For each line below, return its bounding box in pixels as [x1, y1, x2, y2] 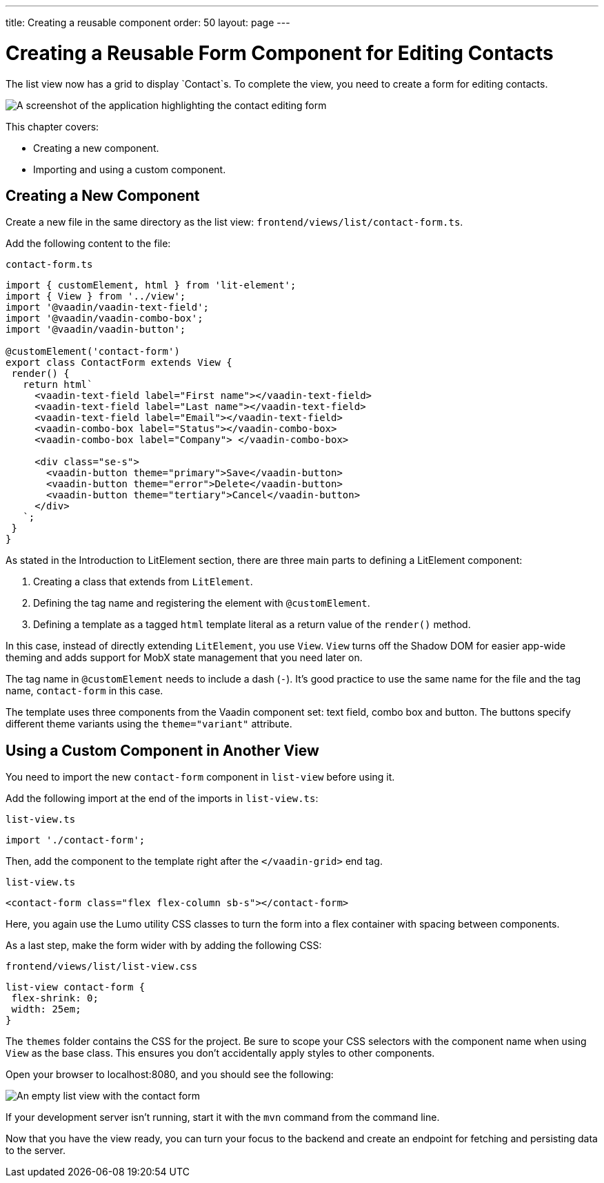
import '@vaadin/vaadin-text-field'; [6, 302, 210, 313]
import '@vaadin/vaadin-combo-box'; [6, 313, 203, 324]
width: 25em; [11, 1004, 81, 1015]
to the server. [6, 1144, 66, 1157]
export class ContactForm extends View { [6, 357, 232, 369]
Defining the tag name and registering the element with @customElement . [33, 597, 370, 609]
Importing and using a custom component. [33, 163, 226, 175]
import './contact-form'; [6, 834, 145, 846]
